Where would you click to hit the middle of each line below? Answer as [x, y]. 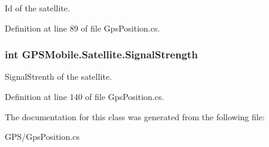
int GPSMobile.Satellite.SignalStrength [101, 54]
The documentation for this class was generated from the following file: [135, 116]
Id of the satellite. [37, 8]
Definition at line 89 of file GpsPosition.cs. [82, 28]
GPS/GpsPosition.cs [42, 137]
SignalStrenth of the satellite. [59, 76]
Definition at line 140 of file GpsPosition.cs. [85, 96]
